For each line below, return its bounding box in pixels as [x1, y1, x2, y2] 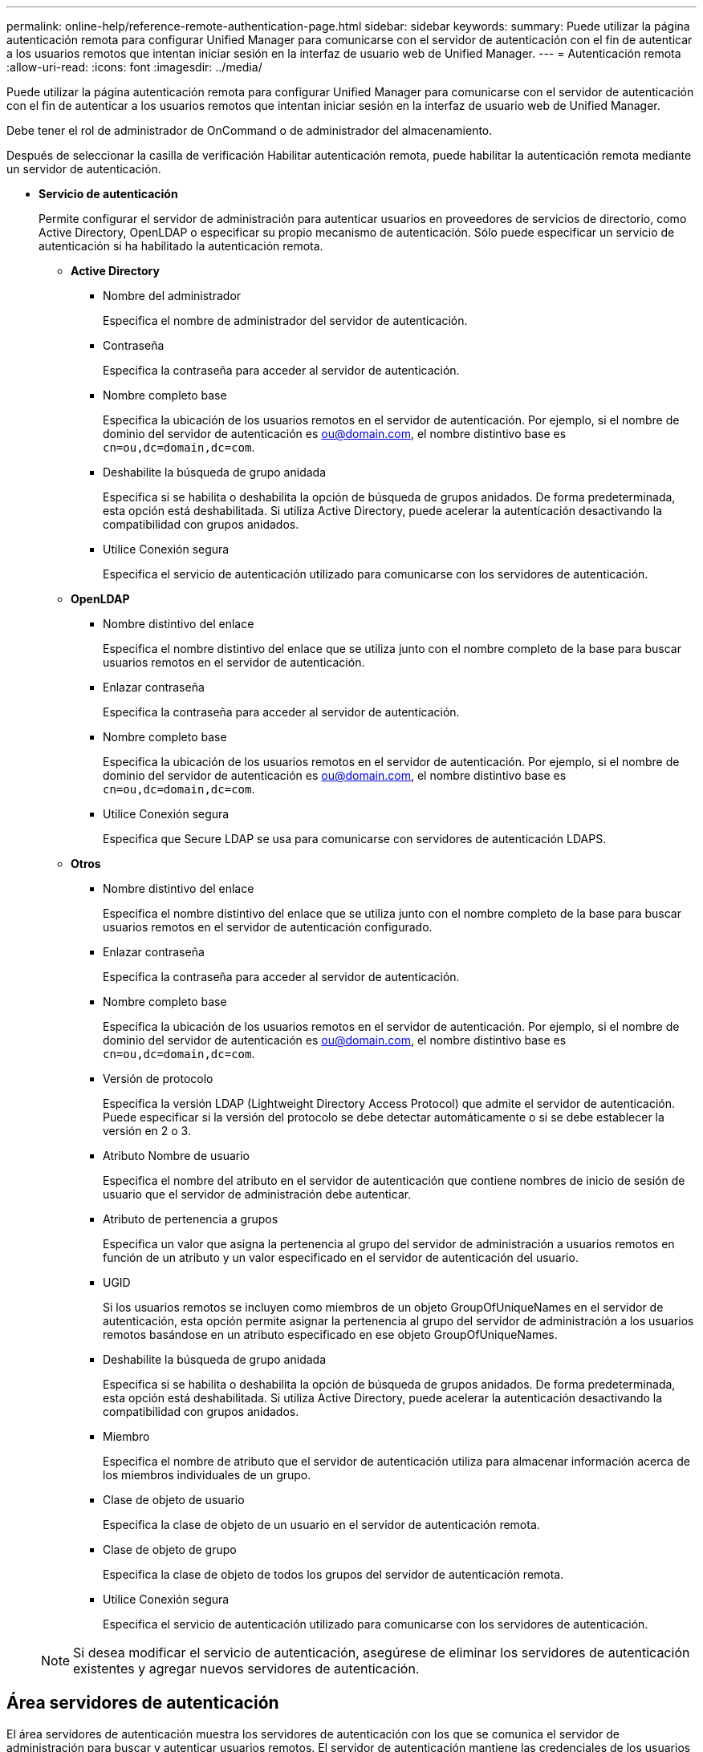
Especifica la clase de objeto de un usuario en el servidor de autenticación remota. [103, 1518, 540, 1531]
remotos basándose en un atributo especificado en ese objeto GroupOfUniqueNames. [103, 1328, 558, 1341]
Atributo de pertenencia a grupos [103, 1212, 278, 1226]
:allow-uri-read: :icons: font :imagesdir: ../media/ [6, 60, 262, 74]
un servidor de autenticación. [6, 162, 161, 176]
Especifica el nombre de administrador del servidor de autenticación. [103, 314, 468, 327]
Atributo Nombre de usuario [103, 1149, 250, 1162]
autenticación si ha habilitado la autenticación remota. [39, 239, 323, 253]
